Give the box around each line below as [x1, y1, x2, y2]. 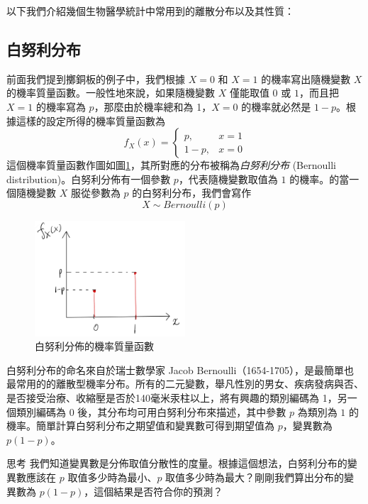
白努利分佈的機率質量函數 [35, 339, 154, 354]
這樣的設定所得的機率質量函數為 [16, 113, 165, 128]
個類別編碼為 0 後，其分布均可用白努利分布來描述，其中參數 [6, 404, 286, 419]
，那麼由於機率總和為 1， [94, 99, 212, 114]
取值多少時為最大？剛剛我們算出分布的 [165, 470, 345, 485]
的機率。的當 [289, 171, 350, 186]
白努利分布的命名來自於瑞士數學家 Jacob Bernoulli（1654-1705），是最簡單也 [6, 362, 355, 377]
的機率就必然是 [241, 99, 311, 114]
